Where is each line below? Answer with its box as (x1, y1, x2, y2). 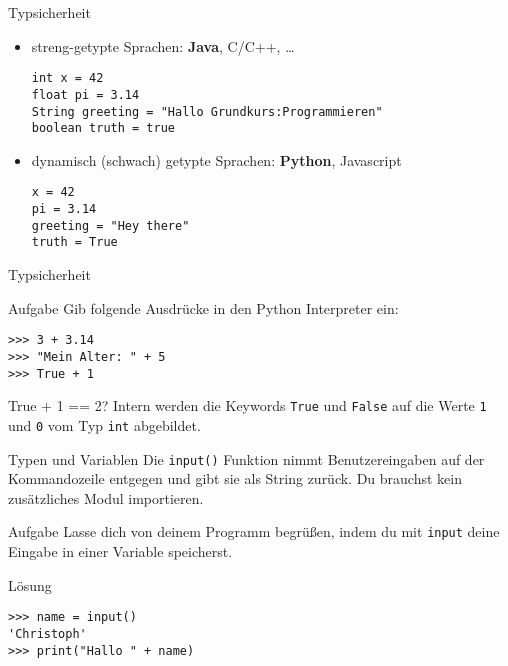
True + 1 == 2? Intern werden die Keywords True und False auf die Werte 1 (8, 395, 487, 416)
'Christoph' (8, 626, 87, 641)
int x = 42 (31, 71, 104, 86)
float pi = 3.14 (31, 87, 140, 102)
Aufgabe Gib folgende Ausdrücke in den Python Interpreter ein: (8, 297, 399, 318)
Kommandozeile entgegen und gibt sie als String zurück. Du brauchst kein (8, 468, 462, 489)
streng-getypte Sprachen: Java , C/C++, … (31, 35, 295, 56)
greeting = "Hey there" (31, 218, 190, 233)
